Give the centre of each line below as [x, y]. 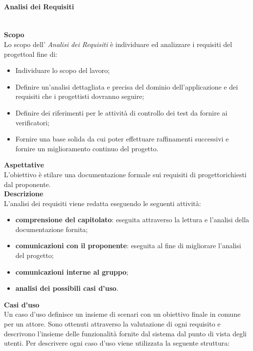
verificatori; [33, 122]
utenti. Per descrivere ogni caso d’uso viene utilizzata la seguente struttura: [117, 343]
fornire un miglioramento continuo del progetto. [87, 148]
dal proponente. [27, 184]
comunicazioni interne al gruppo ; [72, 271]
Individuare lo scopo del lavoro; [63, 70]
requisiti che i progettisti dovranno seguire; [80, 96]
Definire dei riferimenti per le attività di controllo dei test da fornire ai [121, 112]
